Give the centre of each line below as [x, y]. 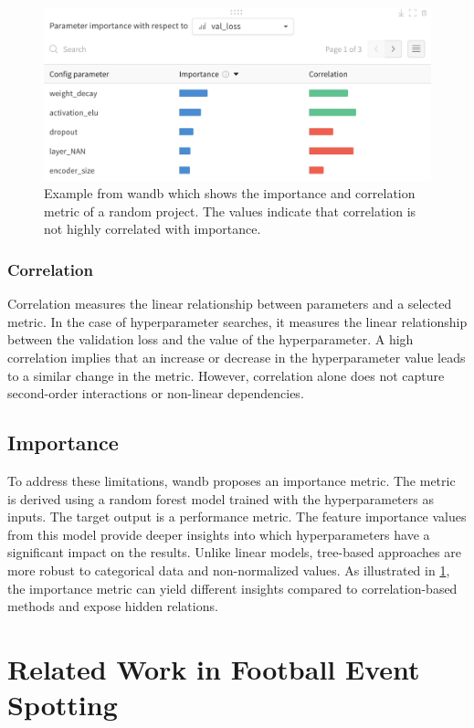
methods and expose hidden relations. [113, 606]
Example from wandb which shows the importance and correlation [230, 193]
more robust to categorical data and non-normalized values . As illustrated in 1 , [229, 570]
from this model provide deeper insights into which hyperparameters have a [219, 534]
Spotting [63, 705]
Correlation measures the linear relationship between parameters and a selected [230, 304]
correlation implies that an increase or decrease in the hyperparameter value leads [237, 358]
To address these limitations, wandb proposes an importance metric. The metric [232, 480]
